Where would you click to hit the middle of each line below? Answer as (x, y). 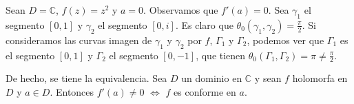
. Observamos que (181, 10)
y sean (268, 78)
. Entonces (72, 92)
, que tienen (221, 55)
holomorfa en (320, 78)
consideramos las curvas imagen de (79, 40)
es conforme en (205, 92)
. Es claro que (204, 24)
